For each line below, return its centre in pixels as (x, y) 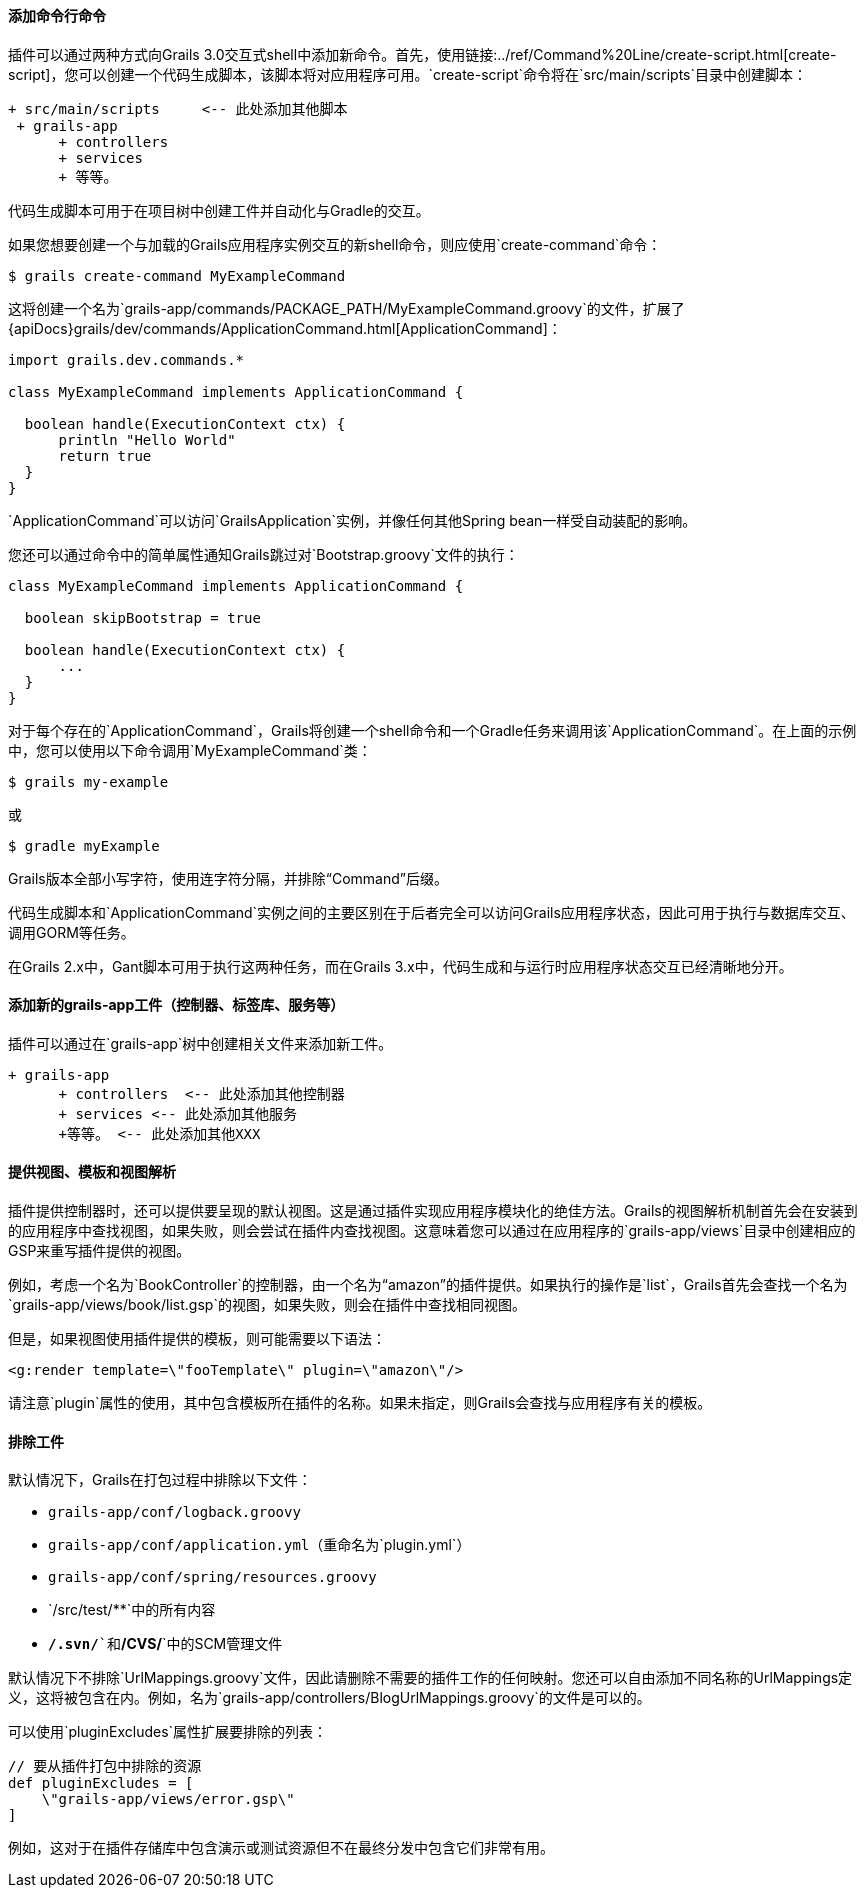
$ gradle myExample (84, 845)
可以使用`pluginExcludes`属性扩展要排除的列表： (168, 1732)
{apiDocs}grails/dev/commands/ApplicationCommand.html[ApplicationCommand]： (285, 328)
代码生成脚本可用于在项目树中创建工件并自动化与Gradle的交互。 (219, 210)
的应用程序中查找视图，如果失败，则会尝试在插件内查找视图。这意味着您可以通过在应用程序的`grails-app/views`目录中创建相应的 (432, 1231)
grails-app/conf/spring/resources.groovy (212, 1577)
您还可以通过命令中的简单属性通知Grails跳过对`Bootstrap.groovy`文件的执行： (263, 554)
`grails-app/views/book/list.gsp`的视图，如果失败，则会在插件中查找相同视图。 (267, 1305)
